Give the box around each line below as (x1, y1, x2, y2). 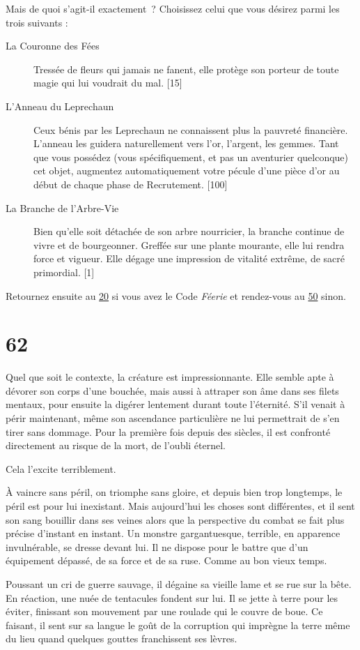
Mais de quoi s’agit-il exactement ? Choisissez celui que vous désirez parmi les (6, 1, 340, 15)
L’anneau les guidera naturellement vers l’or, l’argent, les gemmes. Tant (33, 136, 339, 151)
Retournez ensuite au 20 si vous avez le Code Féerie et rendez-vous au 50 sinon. (6, 288, 346, 303)
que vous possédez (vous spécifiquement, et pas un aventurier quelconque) (33, 149, 349, 164)
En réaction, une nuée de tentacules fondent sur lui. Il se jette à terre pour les (6, 590, 338, 605)
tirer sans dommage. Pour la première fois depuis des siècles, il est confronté (6, 424, 331, 439)
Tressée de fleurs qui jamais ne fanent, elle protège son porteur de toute (33, 61, 339, 76)
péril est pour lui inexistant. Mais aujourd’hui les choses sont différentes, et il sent (6, 498, 355, 513)
